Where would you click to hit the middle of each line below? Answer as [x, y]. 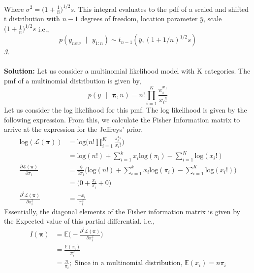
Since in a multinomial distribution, [128, 263]
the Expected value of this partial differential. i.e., [79, 221]
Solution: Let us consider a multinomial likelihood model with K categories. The [127, 71]
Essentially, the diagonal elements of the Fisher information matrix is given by [122, 211]
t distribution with [32, 19]
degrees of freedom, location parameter [139, 19]
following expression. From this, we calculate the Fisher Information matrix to [122, 119]
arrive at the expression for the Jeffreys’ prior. [74, 129]
